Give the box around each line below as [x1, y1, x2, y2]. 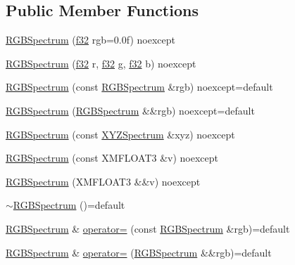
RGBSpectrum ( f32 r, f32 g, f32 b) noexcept [6, 56, 196, 70]
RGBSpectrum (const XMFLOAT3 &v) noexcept [6, 150, 219, 165]
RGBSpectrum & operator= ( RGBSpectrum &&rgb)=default [6, 245, 272, 259]
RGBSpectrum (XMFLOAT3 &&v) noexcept [6, 174, 201, 188]
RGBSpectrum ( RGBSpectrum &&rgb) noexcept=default [6, 103, 255, 117]
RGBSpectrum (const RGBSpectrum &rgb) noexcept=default [6, 79, 273, 94]
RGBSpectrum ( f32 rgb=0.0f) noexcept [6, 32, 175, 47]
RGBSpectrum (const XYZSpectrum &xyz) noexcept [6, 127, 235, 141]
